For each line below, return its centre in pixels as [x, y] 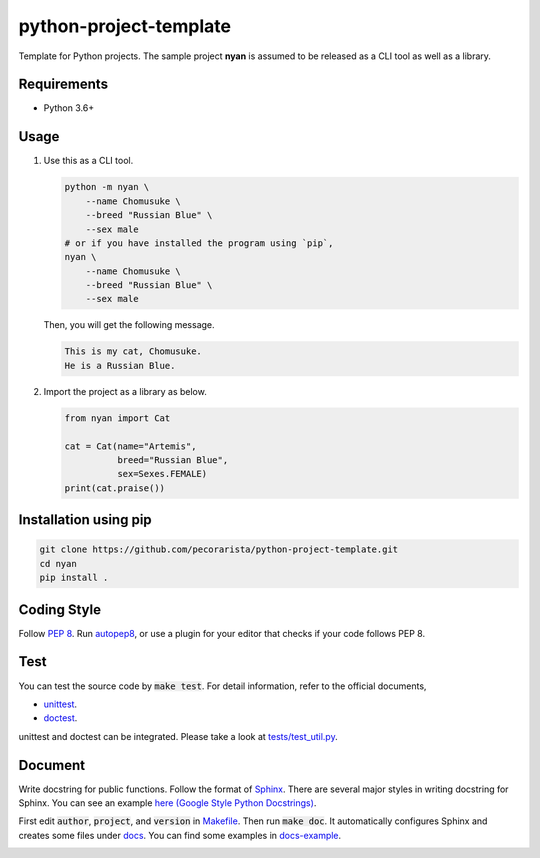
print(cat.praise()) [114, 488]
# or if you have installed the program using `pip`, [199, 243]
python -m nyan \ [107, 187]
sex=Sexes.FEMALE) [162, 474]
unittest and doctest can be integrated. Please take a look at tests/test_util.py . [178, 736]
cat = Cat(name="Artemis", [130, 446]
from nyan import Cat [117, 418]
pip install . [74, 578]
